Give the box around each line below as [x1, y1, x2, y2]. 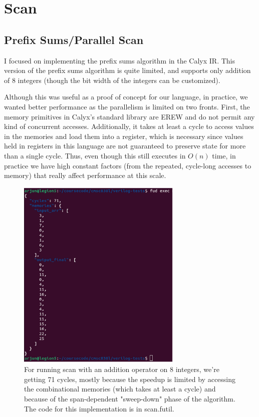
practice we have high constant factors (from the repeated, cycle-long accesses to [4, 160, 251, 170]
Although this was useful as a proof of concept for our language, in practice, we [4, 91, 248, 102]
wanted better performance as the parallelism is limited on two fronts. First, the [4, 101, 250, 111]
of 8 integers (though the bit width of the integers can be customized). [4, 74, 220, 85]
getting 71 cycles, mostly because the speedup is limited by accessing [24, 373, 236, 384]
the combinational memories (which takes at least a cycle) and [24, 383, 216, 394]
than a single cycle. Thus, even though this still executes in [4, 150, 186, 160]
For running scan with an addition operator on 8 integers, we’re [24, 364, 219, 374]
